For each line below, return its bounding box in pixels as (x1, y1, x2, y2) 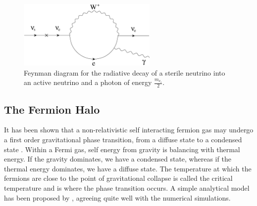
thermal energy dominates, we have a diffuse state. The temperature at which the (4, 163, 252, 173)
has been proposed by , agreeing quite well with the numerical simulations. (4, 192, 231, 203)
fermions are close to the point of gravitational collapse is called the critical (4, 173, 233, 183)
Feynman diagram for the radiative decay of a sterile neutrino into (24, 67, 225, 78)
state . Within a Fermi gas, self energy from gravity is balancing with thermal (4, 144, 240, 154)
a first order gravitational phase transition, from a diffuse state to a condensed (4, 134, 242, 145)
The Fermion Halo (4, 101, 100, 117)
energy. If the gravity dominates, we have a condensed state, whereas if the (4, 154, 231, 164)
